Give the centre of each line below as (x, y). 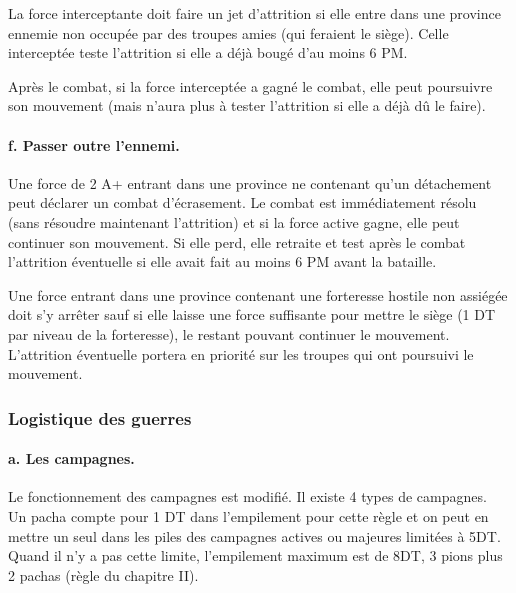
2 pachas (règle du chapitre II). (103, 574)
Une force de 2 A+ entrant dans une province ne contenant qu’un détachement (250, 182)
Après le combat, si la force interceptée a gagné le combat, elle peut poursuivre (250, 85)
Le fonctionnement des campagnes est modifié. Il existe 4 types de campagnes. (247, 496)
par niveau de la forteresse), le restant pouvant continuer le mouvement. (229, 333)
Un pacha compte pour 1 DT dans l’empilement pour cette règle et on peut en (248, 515)
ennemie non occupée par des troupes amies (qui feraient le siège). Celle (228, 32)
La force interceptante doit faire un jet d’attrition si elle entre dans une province (254, 13)
